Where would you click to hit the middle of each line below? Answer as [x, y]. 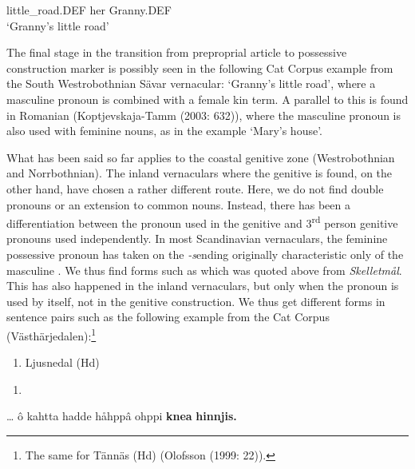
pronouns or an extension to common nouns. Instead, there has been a [179, 204]
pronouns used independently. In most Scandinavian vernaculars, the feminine [197, 238]
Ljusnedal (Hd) [62, 362]
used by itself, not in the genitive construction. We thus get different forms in [196, 301]
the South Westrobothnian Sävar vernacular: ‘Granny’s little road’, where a [191, 83]
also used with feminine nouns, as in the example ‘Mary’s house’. [165, 131]
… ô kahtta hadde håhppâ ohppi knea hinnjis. [122, 416]
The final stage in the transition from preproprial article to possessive [177, 52]
